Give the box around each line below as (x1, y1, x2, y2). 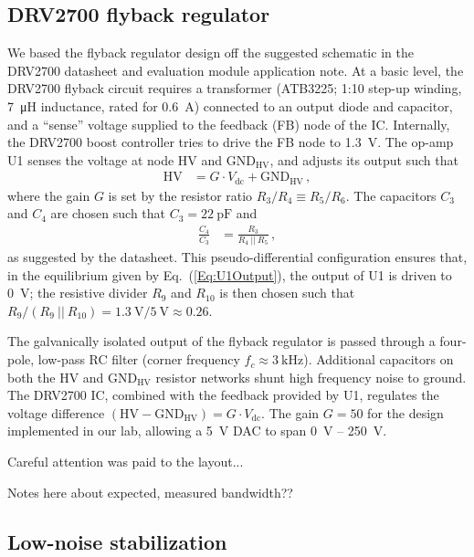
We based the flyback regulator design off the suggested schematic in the (7, 43, 414, 62)
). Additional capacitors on (303, 350, 454, 369)
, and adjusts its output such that (269, 150, 458, 169)
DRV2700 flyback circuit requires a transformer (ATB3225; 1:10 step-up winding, (7, 79, 462, 98)
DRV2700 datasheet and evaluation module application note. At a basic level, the (7, 60, 464, 79)
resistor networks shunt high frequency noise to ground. (155, 367, 467, 386)
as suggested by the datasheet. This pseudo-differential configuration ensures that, (7, 247, 468, 267)
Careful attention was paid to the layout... (7, 452, 244, 471)
